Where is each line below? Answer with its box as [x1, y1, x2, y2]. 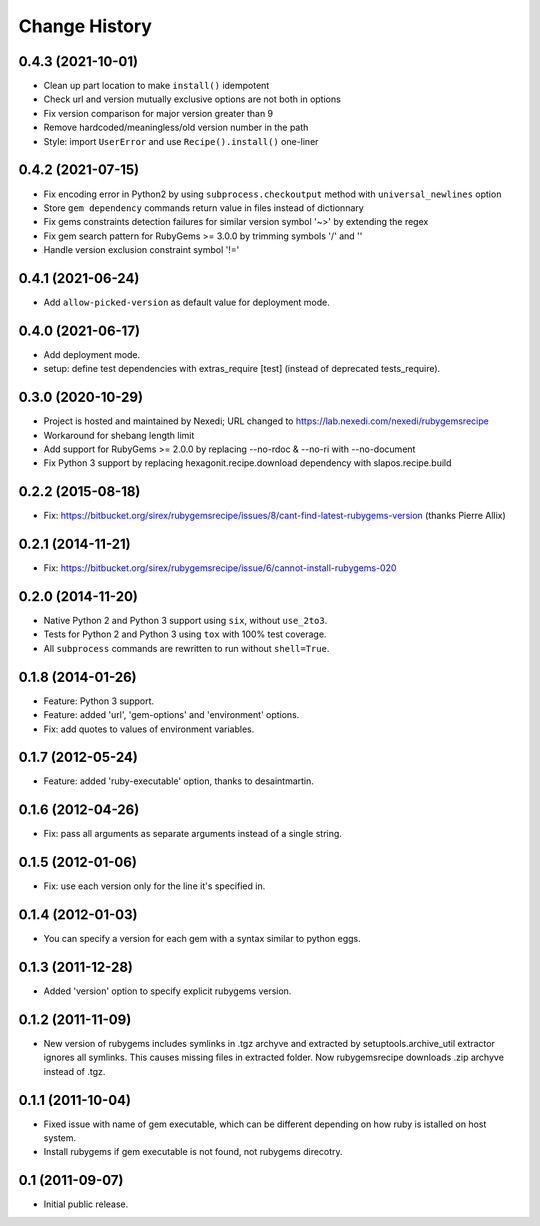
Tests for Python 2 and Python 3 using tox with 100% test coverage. [43, 628, 327, 640]
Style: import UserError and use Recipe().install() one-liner [43, 135, 319, 147]
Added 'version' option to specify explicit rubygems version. [43, 985, 292, 997]
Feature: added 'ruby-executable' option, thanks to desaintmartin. [43, 775, 315, 787]
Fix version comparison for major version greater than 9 [43, 107, 274, 119]
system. [43, 1132, 77, 1144]
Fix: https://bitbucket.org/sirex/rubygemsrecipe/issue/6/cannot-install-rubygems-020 [43, 562, 397, 574]
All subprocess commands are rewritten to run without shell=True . [43, 642, 330, 654]
